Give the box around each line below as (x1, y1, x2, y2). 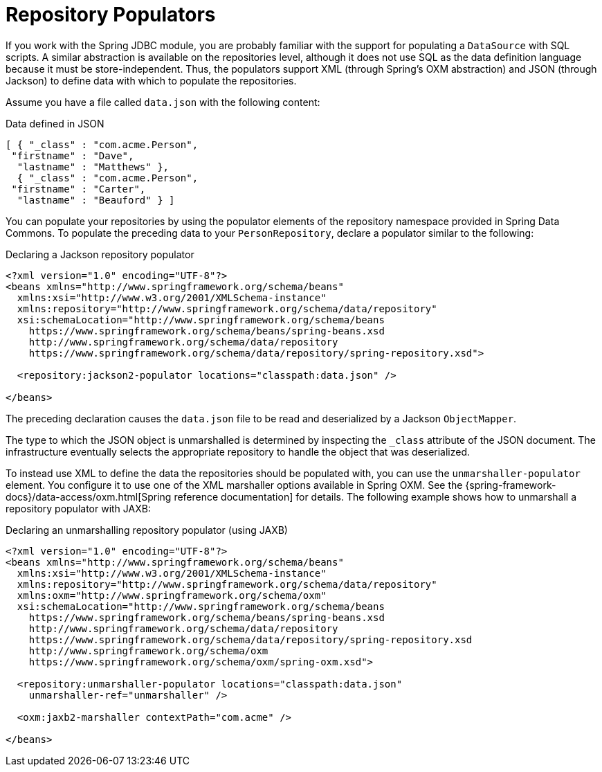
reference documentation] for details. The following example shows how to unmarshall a (174, 490, 577, 503)
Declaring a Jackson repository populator (6, 248, 194, 260)
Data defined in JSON (6, 117, 104, 129)
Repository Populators (6, 3, 216, 26)
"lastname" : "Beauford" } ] (17, 194, 175, 206)
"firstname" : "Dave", (11, 150, 134, 161)
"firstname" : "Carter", (11, 183, 146, 195)
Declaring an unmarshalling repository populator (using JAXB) (6, 523, 288, 536)
